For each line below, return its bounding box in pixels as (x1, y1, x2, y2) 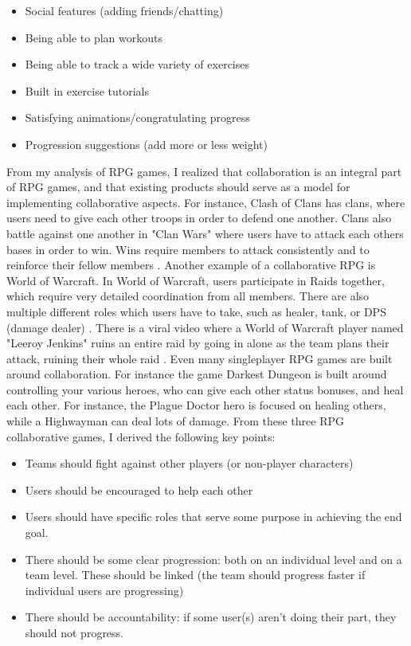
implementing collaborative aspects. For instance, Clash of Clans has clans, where (6, 194, 405, 210)
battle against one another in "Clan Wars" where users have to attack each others (6, 225, 404, 241)
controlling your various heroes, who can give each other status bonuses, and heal (6, 381, 404, 397)
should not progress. (25, 624, 124, 640)
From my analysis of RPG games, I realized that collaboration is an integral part (6, 162, 402, 179)
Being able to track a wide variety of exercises (25, 56, 249, 72)
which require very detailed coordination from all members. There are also (6, 288, 370, 304)
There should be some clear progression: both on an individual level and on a (25, 550, 402, 567)
